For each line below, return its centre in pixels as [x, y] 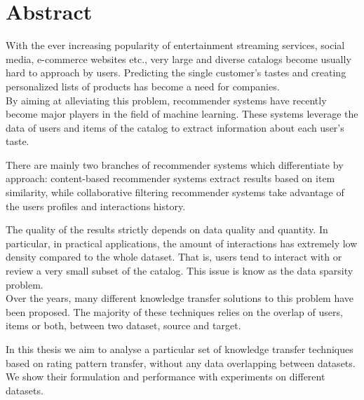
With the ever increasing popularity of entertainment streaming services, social [175, 45]
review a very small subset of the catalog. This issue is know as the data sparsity [180, 271]
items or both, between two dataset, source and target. [123, 325]
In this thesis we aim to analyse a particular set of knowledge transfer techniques [180, 349]
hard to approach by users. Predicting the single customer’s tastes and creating [176, 73]
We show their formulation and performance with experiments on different [166, 377]
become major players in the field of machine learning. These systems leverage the [182, 114]
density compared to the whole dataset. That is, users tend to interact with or [174, 257]
